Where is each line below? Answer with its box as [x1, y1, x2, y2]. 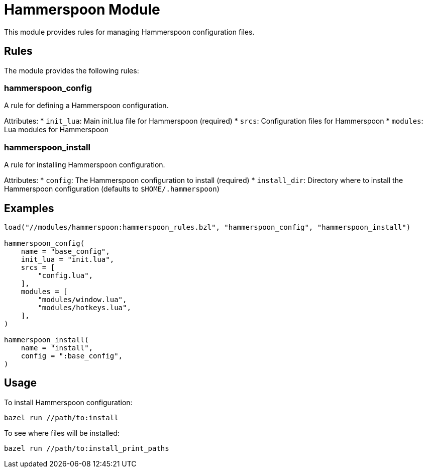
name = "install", [21, 343, 93, 352]
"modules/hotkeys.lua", [38, 303, 131, 312]
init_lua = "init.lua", [21, 255, 115, 263]
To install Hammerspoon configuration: [4, 398, 133, 407]
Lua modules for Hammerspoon [4, 125, 109, 134]
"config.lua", [38, 271, 93, 279]
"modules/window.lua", [38, 295, 127, 304]
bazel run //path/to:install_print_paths [4, 444, 169, 452]
